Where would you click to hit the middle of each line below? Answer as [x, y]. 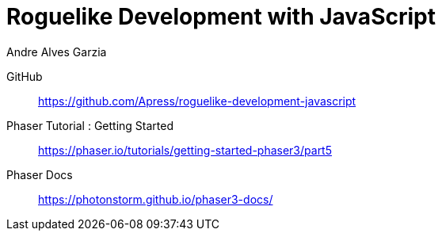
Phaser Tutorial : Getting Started [90, 125]
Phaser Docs [40, 174]
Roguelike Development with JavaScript [221, 17]
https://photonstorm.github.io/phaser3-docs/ [156, 199]
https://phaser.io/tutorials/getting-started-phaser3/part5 [185, 150]
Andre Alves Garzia [57, 52]
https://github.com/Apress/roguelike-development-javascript [197, 101]
